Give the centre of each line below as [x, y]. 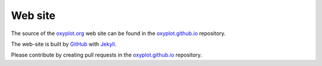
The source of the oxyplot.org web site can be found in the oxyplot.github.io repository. [118, 33]
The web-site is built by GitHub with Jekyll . [64, 44]
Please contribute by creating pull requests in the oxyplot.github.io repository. [106, 55]
